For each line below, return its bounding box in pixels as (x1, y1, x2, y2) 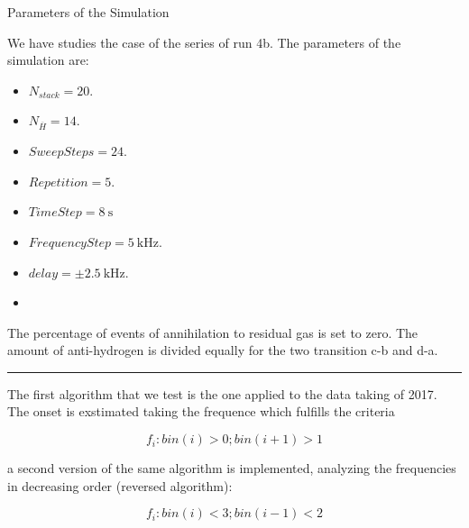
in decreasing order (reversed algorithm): (7, 476, 233, 495)
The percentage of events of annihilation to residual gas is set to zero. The (7, 323, 418, 341)
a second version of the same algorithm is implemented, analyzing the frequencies (7, 459, 456, 478)
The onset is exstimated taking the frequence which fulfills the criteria (7, 402, 395, 421)
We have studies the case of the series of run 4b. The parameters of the (7, 32, 401, 51)
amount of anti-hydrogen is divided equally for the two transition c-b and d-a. (7, 341, 438, 360)
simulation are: (7, 50, 89, 69)
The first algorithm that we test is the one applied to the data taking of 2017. (7, 384, 437, 403)
